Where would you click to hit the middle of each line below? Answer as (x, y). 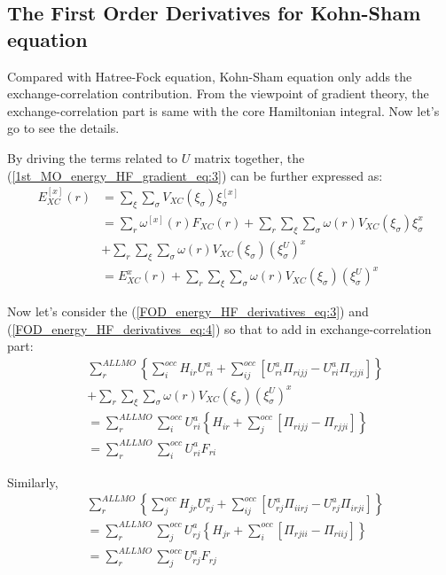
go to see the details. (63, 128)
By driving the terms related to (93, 157)
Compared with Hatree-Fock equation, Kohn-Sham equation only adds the (210, 76)
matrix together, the (250, 157)
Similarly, (33, 482)
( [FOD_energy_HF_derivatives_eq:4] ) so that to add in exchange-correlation (219, 328)
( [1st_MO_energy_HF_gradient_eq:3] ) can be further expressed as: (195, 175)
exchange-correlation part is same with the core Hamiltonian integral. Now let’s (223, 110)
